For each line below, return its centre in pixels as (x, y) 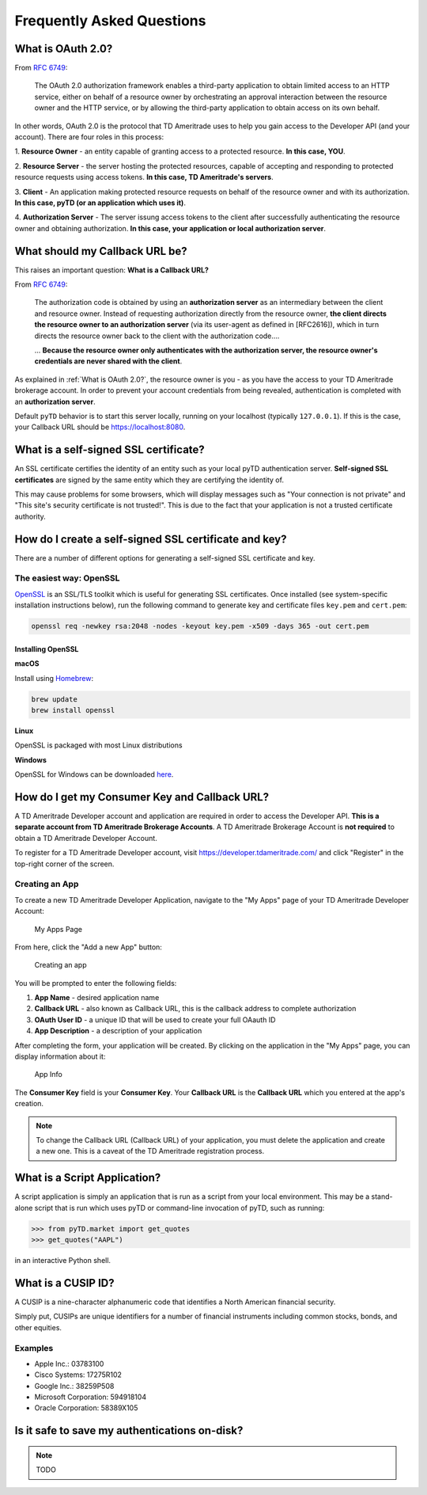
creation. (29, 1104)
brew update (55, 699)
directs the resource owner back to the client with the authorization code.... (157, 336)
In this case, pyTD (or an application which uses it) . (100, 203)
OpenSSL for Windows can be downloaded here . (94, 774)
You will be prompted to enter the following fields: (96, 983)
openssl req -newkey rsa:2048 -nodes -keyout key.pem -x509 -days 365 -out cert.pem (200, 626)
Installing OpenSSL (47, 649)
